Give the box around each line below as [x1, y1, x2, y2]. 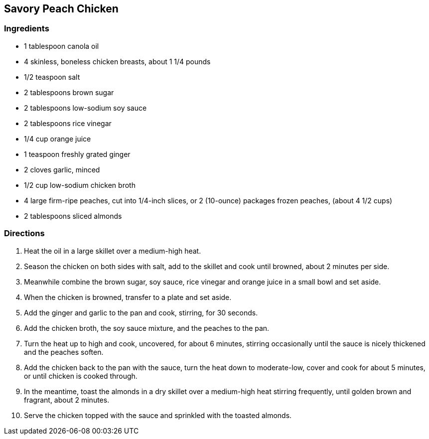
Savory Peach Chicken [4, 2, 119, 15]
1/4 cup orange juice [24, 134, 91, 143]
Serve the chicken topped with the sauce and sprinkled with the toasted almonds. [24, 411, 292, 420]
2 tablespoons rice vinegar [24, 119, 112, 128]
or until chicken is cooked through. [24, 371, 138, 380]
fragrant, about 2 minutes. [24, 395, 110, 404]
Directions [4, 228, 45, 239]
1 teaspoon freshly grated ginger [24, 149, 131, 158]
